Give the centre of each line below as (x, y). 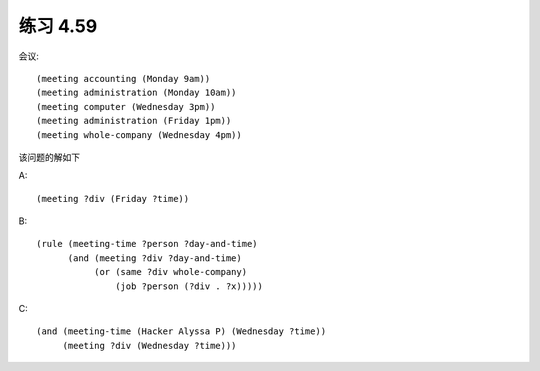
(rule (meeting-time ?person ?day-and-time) (147, 244)
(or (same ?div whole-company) (170, 272)
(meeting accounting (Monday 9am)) (123, 78)
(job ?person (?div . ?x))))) (189, 286)
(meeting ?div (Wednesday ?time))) (149, 345)
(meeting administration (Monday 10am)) (136, 93)
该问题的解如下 (49, 157)
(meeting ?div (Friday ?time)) (113, 198)
